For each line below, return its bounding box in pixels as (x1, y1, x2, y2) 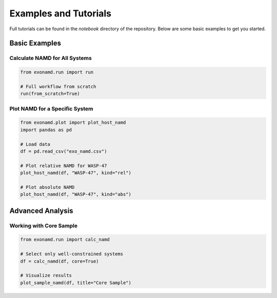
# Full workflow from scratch (20, 84, 96, 89)
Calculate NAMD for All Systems (9, 54, 92, 62)
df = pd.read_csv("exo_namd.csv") (20, 148, 107, 154)
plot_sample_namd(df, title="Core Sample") (20, 280, 132, 286)
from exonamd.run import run (20, 69, 94, 75)
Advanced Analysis (9, 206, 74, 215)
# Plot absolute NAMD (20, 184, 75, 190)
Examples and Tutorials (9, 8, 112, 19)
